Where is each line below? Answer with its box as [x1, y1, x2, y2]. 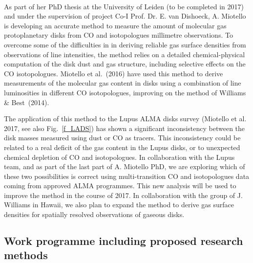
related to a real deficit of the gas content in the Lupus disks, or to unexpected [4, 142, 240, 152]
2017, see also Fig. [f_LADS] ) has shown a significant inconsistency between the [4, 123, 245, 133]
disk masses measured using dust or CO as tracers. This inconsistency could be [4, 132, 241, 143]
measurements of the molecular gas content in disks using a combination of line [4, 78, 241, 88]
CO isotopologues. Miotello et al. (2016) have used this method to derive [4, 68, 223, 78]
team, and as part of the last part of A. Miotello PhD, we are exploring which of [4, 161, 245, 172]
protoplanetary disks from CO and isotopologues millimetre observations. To [4, 30, 233, 40]
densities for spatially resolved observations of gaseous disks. [4, 209, 185, 219]
